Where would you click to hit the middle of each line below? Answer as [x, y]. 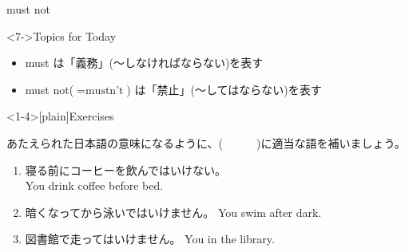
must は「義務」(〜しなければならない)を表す [144, 63]
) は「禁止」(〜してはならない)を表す [224, 89]
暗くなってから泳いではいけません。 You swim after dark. [173, 212]
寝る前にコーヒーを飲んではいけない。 [126, 169]
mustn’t [104, 91]
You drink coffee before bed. [94, 185]
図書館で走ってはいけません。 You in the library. [150, 239]
